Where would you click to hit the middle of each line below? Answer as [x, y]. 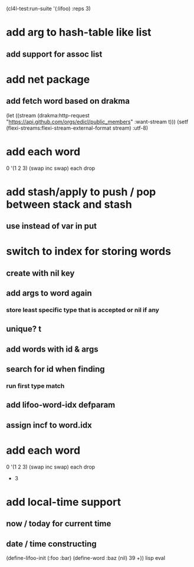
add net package [48, 79]
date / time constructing [52, 544]
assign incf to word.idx [49, 425]
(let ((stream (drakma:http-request [48, 115]
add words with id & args [52, 349]
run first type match [35, 386]
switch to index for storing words [89, 252]
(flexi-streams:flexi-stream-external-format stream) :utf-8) [77, 128]
